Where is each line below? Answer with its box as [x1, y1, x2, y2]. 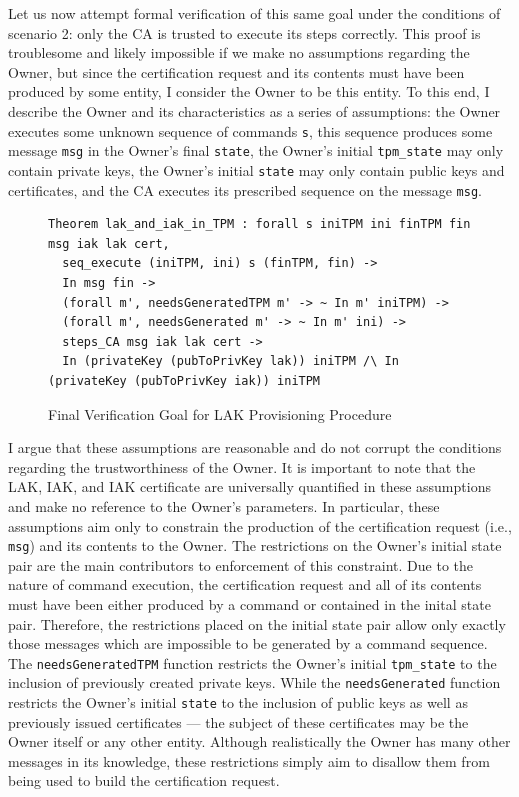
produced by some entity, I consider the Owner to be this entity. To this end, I [8, 81, 490, 102]
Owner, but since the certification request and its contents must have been [8, 61, 465, 82]
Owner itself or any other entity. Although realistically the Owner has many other [8, 731, 511, 752]
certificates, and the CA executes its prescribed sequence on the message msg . [8, 179, 482, 200]
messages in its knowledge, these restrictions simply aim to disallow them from [8, 750, 490, 771]
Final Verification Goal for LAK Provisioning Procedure [48, 403, 392, 424]
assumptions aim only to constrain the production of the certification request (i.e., [8, 515, 512, 536]
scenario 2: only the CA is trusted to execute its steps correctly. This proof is [8, 22, 481, 43]
